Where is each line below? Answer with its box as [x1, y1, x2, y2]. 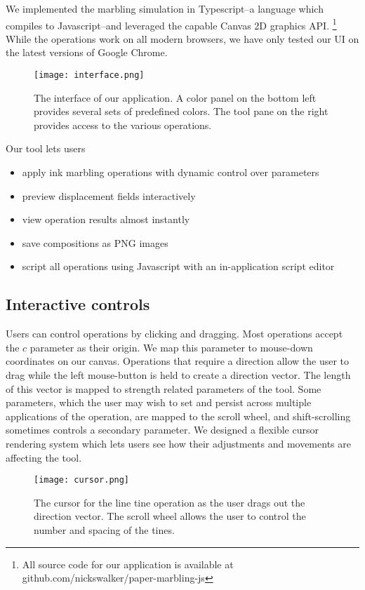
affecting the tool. [6, 450, 82, 464]
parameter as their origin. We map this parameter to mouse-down [29, 340, 313, 354]
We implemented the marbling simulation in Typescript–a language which [6, 1, 324, 15]
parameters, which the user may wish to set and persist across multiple [6, 395, 312, 410]
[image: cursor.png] [34, 475, 130, 485]
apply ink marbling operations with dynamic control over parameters [22, 165, 319, 180]
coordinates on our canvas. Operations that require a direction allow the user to [6, 354, 350, 368]
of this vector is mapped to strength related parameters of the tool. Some [6, 381, 321, 396]
